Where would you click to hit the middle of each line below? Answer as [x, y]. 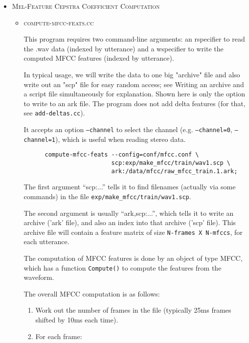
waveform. [39, 277]
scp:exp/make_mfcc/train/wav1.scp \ [171, 163]
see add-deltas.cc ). [54, 113]
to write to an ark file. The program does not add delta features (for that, [135, 103]
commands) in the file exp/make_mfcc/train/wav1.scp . [107, 196]
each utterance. [46, 241]
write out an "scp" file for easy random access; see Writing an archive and [134, 84]
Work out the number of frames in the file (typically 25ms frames [133, 310]
